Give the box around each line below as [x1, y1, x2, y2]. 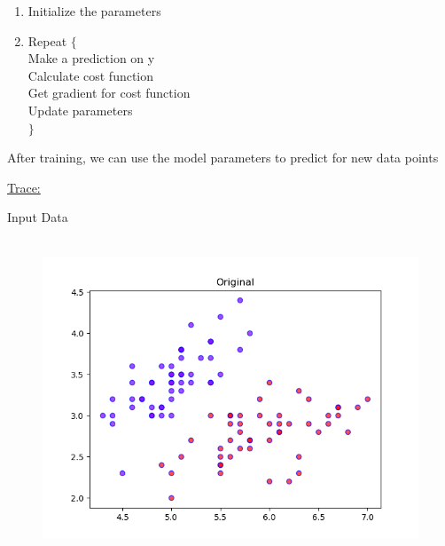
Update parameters [27, 100, 133, 119]
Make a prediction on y [27, 49, 155, 67]
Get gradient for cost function [27, 83, 191, 102]
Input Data [7, 208, 68, 226]
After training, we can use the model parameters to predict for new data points [7, 148, 439, 167]
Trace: [7, 178, 41, 196]
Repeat [27, 31, 67, 50]
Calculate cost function [27, 66, 154, 84]
